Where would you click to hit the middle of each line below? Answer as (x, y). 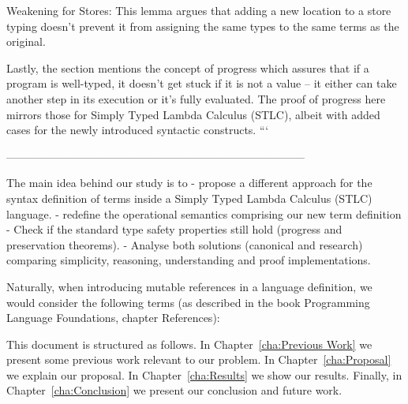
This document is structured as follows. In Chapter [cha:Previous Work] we (189, 344)
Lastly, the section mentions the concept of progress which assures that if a (188, 67)
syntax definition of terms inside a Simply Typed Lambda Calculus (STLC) (189, 198)
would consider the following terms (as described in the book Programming (188, 302)
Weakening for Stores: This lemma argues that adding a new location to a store (199, 10)
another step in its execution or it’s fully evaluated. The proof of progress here (196, 98)
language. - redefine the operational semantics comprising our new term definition (204, 213)
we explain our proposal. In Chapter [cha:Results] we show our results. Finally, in (204, 374)
